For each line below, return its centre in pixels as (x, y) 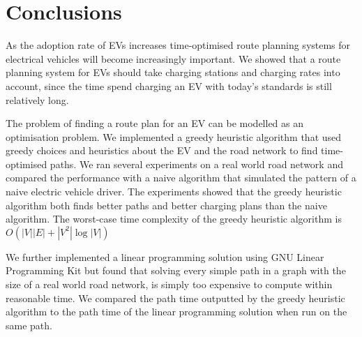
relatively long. (37, 99)
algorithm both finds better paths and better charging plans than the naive (166, 205)
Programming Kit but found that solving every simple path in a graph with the (176, 270)
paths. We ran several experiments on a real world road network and (196, 164)
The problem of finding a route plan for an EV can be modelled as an (155, 123)
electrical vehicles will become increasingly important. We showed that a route (173, 58)
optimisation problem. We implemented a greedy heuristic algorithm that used (174, 136)
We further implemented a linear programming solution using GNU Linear (165, 256)
